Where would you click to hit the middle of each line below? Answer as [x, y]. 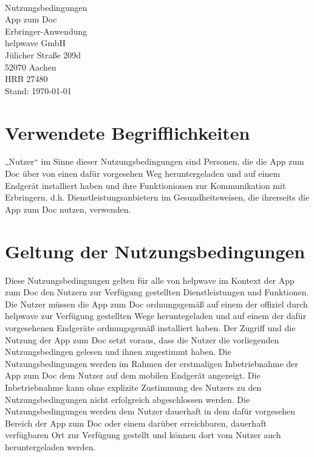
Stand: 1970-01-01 [38, 90]
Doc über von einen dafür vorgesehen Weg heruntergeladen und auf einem [143, 174]
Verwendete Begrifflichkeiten [128, 132]
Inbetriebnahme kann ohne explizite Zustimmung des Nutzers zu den [133, 387]
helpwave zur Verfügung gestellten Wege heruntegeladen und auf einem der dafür [156, 316]
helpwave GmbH [36, 43]
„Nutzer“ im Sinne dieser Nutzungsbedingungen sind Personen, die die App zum [155, 161]
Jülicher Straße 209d [43, 54]
